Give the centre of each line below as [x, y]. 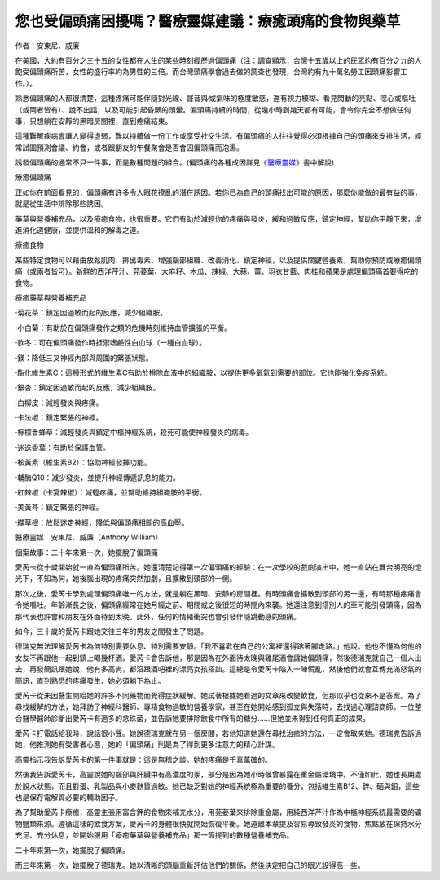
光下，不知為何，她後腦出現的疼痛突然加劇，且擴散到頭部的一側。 [125, 579]
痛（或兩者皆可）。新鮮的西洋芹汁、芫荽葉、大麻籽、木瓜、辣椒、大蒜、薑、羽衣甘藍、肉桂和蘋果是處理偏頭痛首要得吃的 [217, 271]
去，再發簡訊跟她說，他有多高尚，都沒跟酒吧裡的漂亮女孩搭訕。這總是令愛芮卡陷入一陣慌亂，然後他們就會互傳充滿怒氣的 [218, 669]
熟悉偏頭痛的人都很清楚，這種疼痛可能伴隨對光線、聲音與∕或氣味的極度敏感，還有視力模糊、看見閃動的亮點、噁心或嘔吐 [216, 99]
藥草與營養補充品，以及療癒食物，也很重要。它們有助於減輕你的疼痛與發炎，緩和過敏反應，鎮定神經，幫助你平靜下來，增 [218, 218]
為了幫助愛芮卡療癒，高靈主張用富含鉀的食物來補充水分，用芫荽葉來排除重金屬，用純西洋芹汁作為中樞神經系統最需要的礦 [218, 812]
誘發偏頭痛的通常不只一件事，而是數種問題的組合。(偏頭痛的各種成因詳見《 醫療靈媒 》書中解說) [175, 162]
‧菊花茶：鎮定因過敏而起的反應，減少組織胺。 [91, 313]
